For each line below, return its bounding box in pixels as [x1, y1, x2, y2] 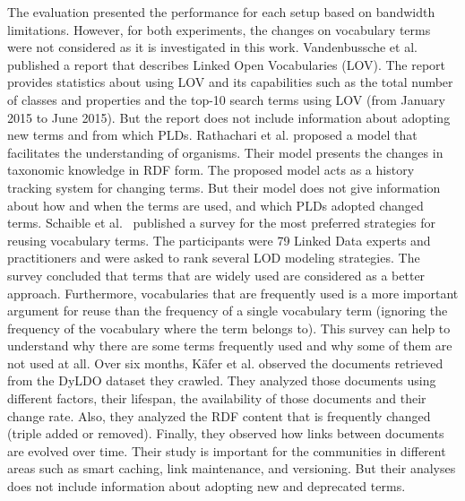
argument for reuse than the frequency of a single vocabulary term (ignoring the [7, 301, 448, 320]
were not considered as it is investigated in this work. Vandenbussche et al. [7, 38, 418, 56]
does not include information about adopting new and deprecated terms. [7, 477, 406, 496]
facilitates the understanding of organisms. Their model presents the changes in [7, 143, 443, 161]
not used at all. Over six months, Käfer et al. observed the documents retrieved [7, 353, 443, 372]
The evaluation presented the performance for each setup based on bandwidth [7, 3, 435, 21]
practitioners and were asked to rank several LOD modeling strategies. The [7, 248, 420, 267]
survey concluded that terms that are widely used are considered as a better [7, 265, 426, 284]
